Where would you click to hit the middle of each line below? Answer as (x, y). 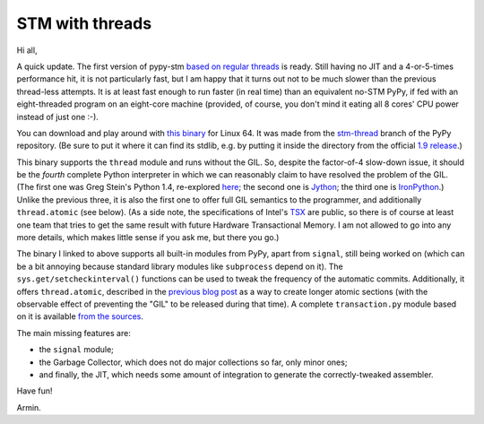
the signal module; (76, 350)
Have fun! (35, 391)
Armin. (29, 407)
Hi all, (27, 50)
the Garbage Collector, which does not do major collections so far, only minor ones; (193, 362)
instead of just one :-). (57, 117)
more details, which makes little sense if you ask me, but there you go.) (148, 238)
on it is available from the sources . (80, 316)
